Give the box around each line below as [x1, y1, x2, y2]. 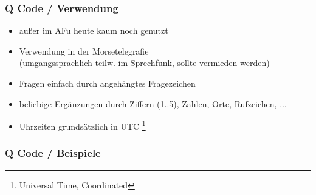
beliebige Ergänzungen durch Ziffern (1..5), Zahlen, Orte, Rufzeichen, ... [19, 97, 287, 110]
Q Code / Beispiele [5, 145, 101, 160]
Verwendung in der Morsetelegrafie [19, 44, 149, 57]
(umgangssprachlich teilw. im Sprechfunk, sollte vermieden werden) [19, 56, 270, 69]
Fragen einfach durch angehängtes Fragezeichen [19, 77, 196, 89]
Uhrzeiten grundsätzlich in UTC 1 [19, 118, 146, 132]
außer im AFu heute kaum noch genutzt [19, 24, 168, 37]
